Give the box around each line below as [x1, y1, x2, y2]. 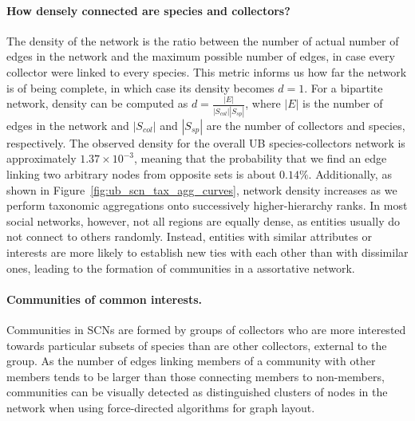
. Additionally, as [308, 165, 392, 182]
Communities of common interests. [6, 290, 202, 307]
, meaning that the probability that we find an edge [134, 150, 387, 167]
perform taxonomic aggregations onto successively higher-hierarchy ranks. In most [6, 197, 408, 214]
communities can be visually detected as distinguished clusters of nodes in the [6, 384, 388, 400]
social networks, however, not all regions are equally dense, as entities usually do [6, 212, 400, 229]
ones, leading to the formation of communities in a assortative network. [6, 259, 355, 276]
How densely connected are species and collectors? [6, 2, 290, 18]
